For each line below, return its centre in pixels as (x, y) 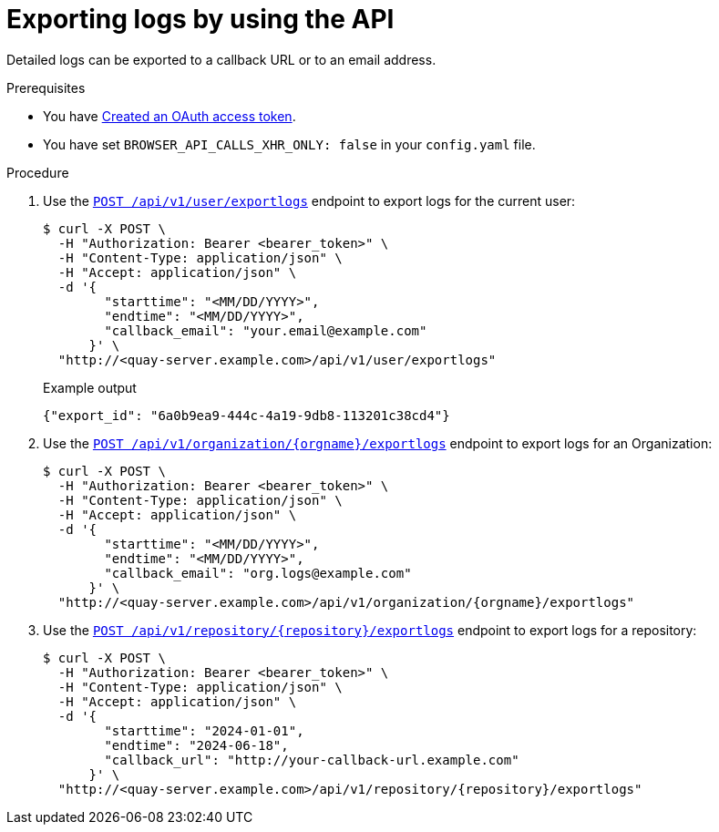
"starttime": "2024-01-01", (204, 730)
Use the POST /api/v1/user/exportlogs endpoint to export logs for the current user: (309, 200)
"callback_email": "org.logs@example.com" (258, 573)
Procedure (38, 172)
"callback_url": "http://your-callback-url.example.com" (312, 760)
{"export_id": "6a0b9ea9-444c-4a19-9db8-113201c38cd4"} (247, 415)
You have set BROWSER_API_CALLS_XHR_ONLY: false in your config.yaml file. (289, 144)
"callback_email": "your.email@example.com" (266, 330)
